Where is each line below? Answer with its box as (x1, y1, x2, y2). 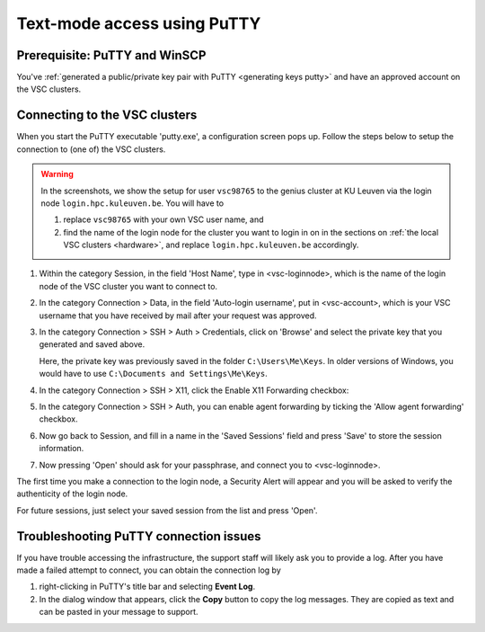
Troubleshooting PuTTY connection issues (16, 529, 261, 544)
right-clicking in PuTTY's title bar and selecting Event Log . (39, 581, 256, 592)
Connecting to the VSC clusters (16, 108, 198, 123)
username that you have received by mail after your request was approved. (39, 310, 317, 321)
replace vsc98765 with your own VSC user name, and (63, 214, 264, 225)
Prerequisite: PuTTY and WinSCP (16, 48, 207, 63)
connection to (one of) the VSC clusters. (16, 144, 166, 155)
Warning (40, 169, 74, 180)
